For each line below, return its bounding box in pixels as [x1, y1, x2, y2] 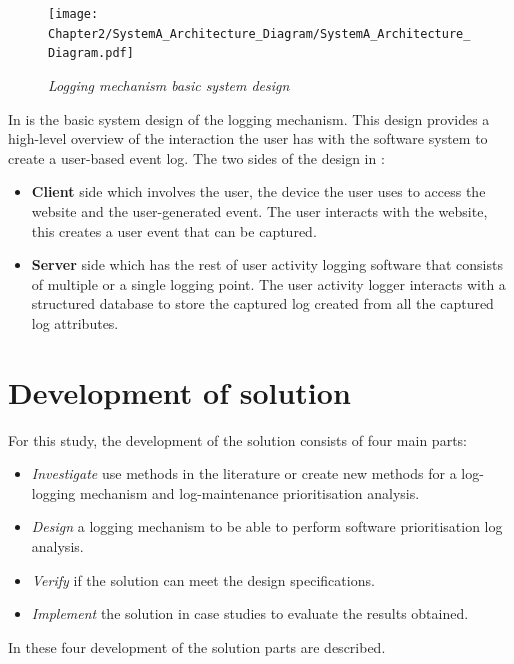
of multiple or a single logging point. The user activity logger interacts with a [31, 273, 506, 294]
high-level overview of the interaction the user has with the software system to [8, 128, 488, 149]
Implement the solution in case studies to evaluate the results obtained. [31, 603, 469, 624]
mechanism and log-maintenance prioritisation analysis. [80, 482, 420, 503]
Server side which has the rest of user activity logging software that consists [31, 254, 503, 275]
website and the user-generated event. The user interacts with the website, [31, 200, 488, 221]
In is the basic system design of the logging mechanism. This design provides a [8, 108, 490, 129]
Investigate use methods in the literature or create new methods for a [31, 463, 457, 484]
